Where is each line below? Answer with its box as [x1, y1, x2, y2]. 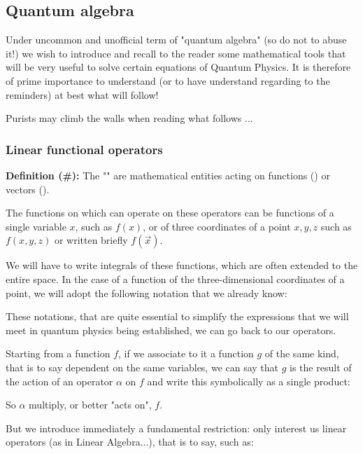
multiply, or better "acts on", [29, 397, 152, 412]
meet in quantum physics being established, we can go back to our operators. [6, 322, 336, 337]
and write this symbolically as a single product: [147, 373, 350, 388]
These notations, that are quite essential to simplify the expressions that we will [6, 309, 349, 324]
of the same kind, [264, 346, 339, 361]
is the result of [290, 359, 352, 374]
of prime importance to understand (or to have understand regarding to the [6, 73, 330, 88]
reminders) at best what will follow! [6, 87, 159, 102]
